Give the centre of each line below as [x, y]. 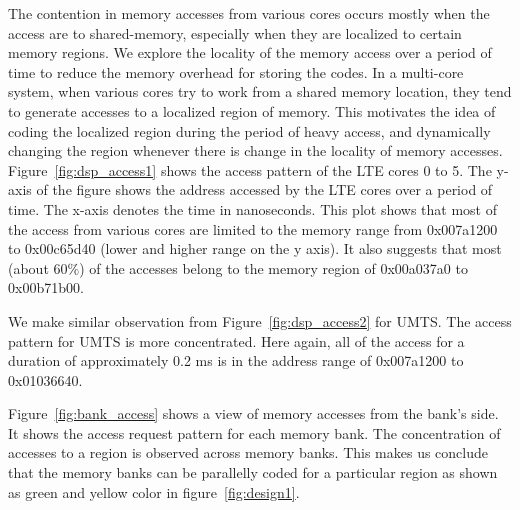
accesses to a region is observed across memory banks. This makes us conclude [248, 452]
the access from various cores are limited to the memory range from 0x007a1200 [253, 228]
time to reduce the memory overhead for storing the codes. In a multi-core [236, 71]
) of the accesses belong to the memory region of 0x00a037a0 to [273, 267]
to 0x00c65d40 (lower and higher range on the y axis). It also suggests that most [255, 248]
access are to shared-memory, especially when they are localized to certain [235, 32]
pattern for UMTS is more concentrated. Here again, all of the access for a [236, 340]
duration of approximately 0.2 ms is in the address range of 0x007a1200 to [236, 360]
